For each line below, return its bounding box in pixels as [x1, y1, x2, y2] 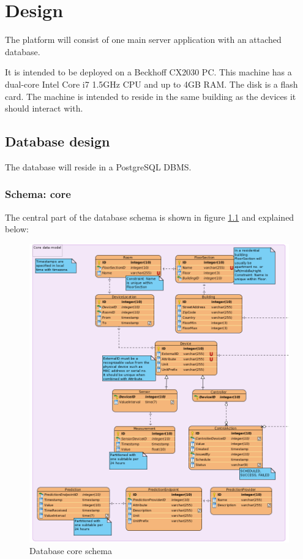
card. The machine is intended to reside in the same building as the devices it [5, 89, 296, 102]
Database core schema [29, 544, 112, 557]
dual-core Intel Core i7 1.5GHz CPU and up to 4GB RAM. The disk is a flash [5, 77, 298, 90]
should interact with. [5, 102, 83, 115]
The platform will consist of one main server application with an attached [5, 33, 282, 46]
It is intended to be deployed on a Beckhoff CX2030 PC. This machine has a [5, 66, 292, 78]
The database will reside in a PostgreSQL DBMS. [5, 160, 192, 173]
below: [5, 222, 29, 235]
